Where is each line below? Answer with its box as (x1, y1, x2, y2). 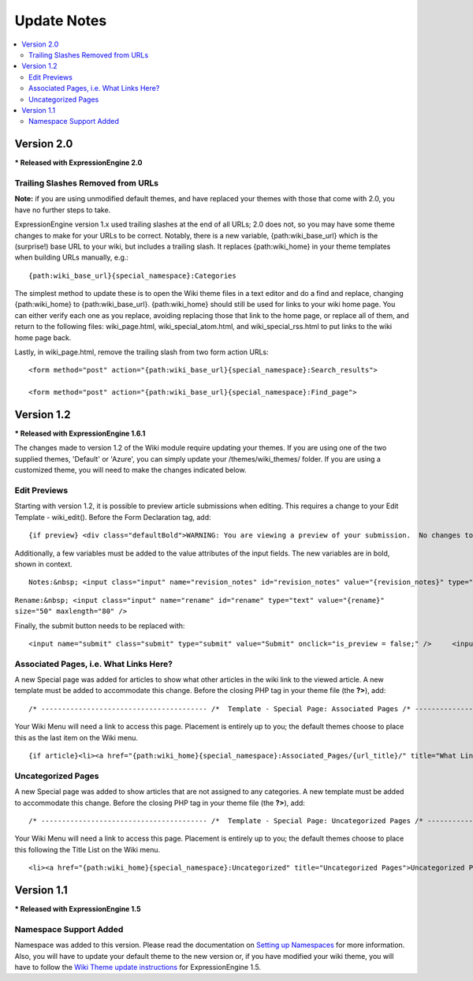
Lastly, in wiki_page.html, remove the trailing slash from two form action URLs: (14, 347, 269, 357)
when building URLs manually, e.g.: (14, 253, 129, 262)
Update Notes (14, 12, 107, 29)
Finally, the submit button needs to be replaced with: (14, 620, 185, 631)
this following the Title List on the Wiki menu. (14, 844, 161, 854)
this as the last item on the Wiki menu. (14, 732, 138, 742)
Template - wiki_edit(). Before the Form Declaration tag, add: (14, 512, 212, 522)
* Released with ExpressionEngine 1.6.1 (14, 429, 146, 438)
